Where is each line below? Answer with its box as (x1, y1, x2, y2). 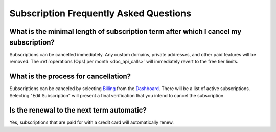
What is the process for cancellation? (9, 72, 131, 80)
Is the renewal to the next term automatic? (9, 106, 147, 115)
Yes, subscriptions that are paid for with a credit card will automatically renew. (9, 119, 174, 125)
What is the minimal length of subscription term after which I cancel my (9, 27, 242, 36)
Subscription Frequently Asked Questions (9, 8, 192, 19)
